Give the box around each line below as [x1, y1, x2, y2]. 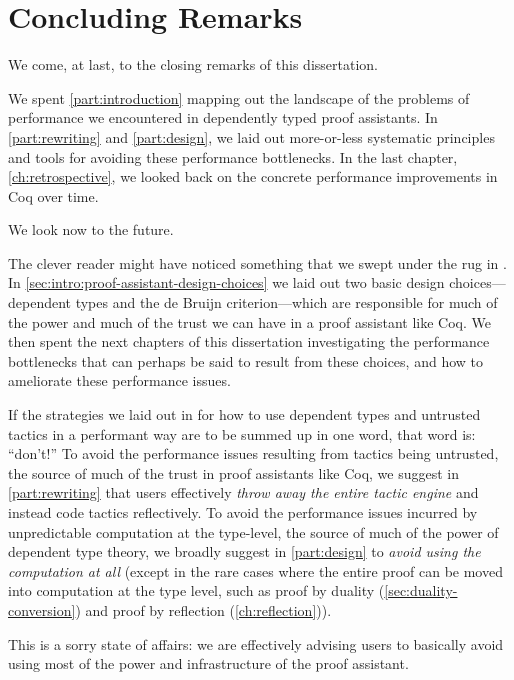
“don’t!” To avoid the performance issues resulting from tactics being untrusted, [8, 443, 499, 464]
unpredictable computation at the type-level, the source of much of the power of [8, 521, 499, 542]
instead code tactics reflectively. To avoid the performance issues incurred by [8, 502, 478, 522]
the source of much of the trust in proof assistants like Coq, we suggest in [8, 462, 460, 483]
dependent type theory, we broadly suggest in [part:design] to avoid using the [8, 541, 481, 562]
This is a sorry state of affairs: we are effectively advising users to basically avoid [8, 633, 504, 654]
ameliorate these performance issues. [8, 370, 231, 391]
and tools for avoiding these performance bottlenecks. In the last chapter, [8, 146, 458, 167]
